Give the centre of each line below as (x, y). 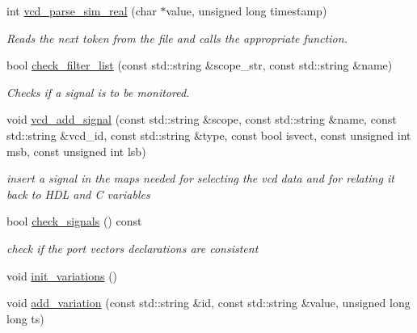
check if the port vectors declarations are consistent (133, 248)
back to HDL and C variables (78, 194)
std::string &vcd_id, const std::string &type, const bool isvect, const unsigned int (209, 135)
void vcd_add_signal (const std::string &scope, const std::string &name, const (202, 119)
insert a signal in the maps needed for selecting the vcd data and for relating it (200, 178)
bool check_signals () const (74, 221)
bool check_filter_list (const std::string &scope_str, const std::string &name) (200, 65)
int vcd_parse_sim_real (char (82, 11)
